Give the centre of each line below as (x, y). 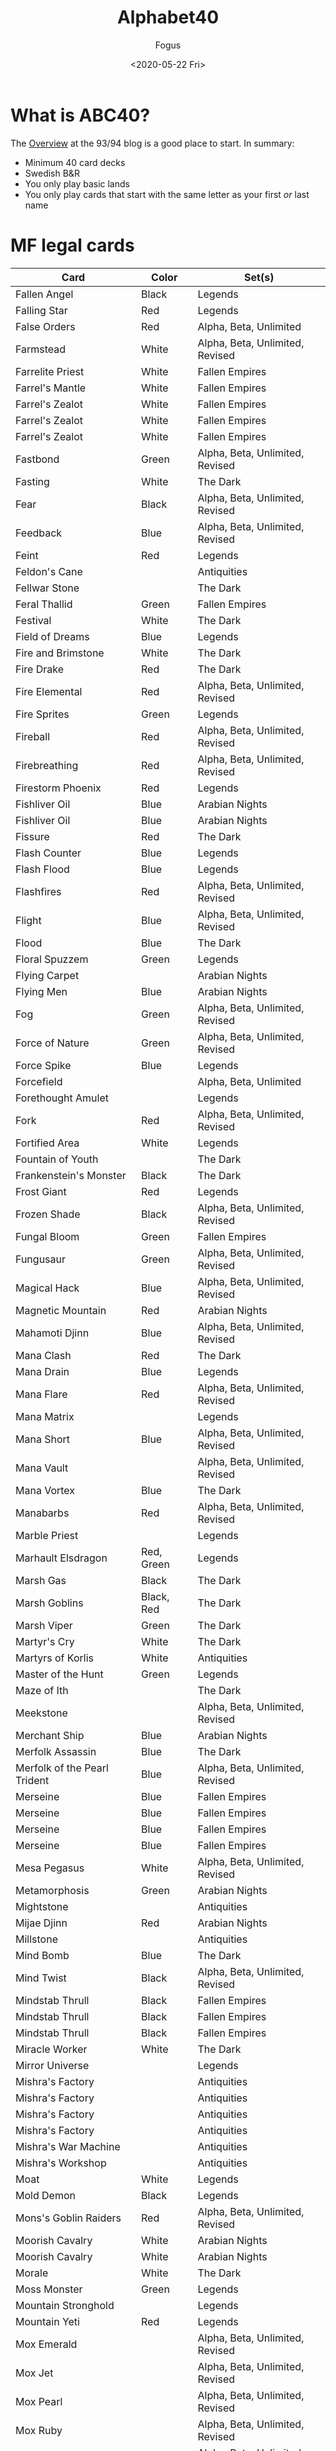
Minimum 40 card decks (75, 162)
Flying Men (41, 991)
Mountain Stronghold (65, 2305)
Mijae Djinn (41, 1923)
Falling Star (41, 310)
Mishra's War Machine (68, 2146)
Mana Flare (41, 1394)
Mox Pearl (39, 2401)
